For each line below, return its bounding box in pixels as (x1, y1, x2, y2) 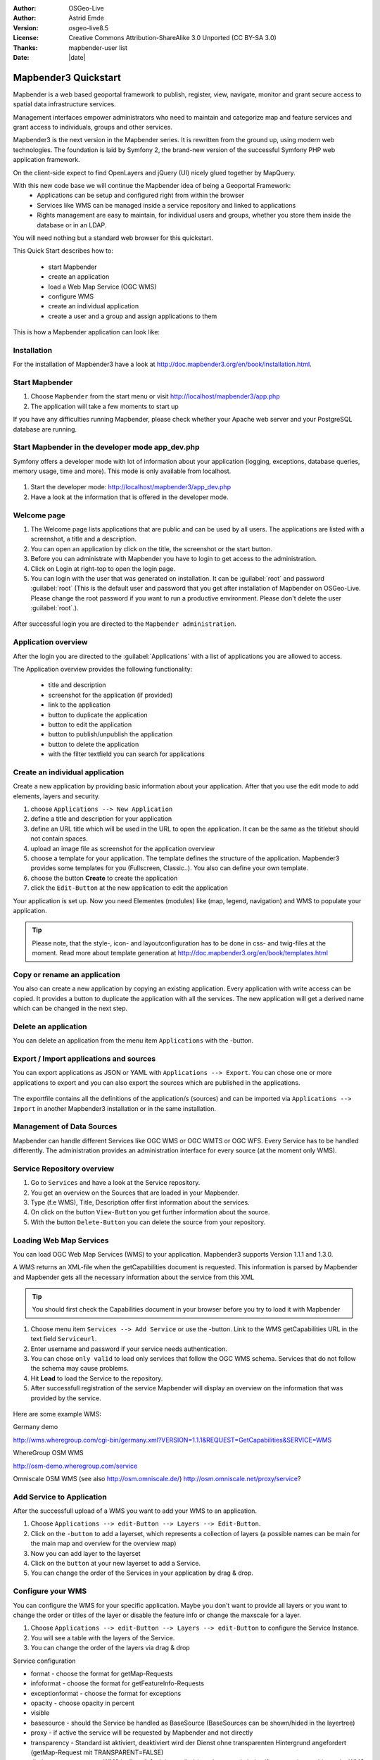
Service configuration (13, 1657, 76, 1665)
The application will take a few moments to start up (30, 402, 179, 410)
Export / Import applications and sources (13, 1053, 156, 1063)
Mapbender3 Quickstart (13, 71, 121, 84)
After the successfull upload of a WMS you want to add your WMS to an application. (13, 1507, 257, 1515)
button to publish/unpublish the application (48, 730, 172, 738)
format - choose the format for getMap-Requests (30, 1669, 173, 1678)
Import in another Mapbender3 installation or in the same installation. (13, 1104, 216, 1112)
